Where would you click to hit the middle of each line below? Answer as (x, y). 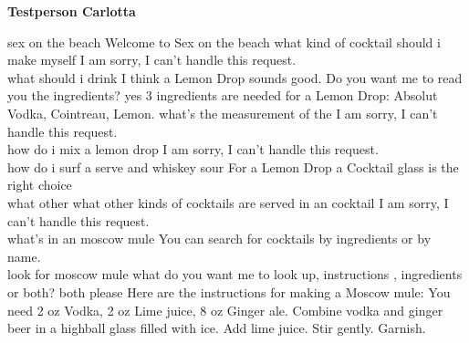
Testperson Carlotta (72, 11)
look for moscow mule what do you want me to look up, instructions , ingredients (235, 274)
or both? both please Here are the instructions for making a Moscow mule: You (229, 291)
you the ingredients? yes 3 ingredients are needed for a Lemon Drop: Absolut (223, 95)
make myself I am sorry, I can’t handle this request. (152, 60)
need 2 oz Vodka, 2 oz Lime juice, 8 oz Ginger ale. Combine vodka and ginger (225, 310)
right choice (40, 185)
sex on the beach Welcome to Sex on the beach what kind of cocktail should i (224, 42)
